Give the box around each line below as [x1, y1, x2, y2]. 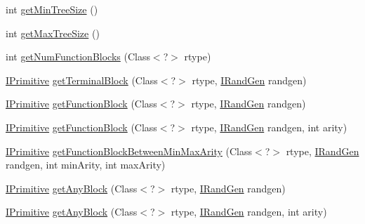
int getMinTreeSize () [6, 2, 98, 16]
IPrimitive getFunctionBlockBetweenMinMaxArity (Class [6, 143, 253, 158]
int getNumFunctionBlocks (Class [6, 49, 150, 64]
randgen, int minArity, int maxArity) [6, 157, 166, 172]
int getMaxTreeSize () [6, 25, 100, 40]
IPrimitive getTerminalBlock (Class [6, 72, 158, 87]
